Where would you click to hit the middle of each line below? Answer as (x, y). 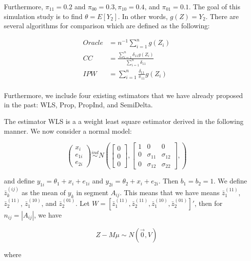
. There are (222, 16)
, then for (209, 203)
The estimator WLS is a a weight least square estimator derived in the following (124, 121)
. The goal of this (215, 6)
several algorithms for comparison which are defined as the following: (107, 26)
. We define (230, 181)
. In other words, (143, 16)
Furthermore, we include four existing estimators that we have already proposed (124, 95)
